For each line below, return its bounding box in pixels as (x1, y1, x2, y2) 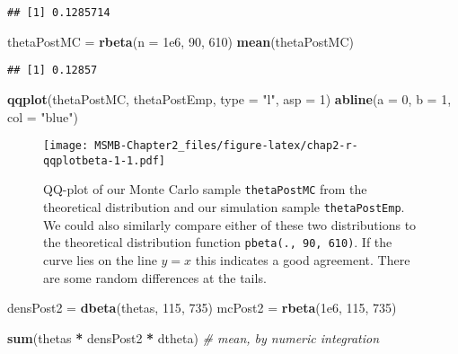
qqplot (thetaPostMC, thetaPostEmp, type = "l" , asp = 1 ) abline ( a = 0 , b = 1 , (7, 89, 452, 108)
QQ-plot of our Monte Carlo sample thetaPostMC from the (43, 180, 367, 199)
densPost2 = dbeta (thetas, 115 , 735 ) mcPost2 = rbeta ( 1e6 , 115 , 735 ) (7, 298, 397, 317)
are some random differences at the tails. (43, 268, 267, 287)
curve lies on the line (43, 250, 157, 269)
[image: (43, 139, 89, 153)
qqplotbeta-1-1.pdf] (43, 154, 166, 167)
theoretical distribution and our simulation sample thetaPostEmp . (43, 198, 405, 217)
